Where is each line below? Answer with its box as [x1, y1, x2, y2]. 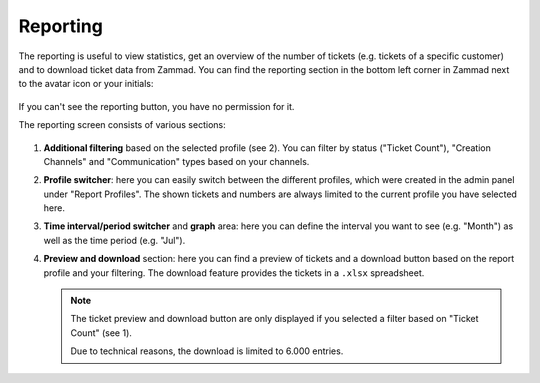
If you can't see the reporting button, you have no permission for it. [18, 100, 295, 112]
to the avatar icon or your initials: [18, 78, 154, 90]
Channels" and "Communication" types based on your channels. [43, 155, 310, 167]
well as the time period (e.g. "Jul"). [43, 234, 186, 246]
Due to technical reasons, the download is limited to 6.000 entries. [70, 345, 344, 357]
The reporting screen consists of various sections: [18, 119, 226, 131]
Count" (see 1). [70, 326, 132, 339]
